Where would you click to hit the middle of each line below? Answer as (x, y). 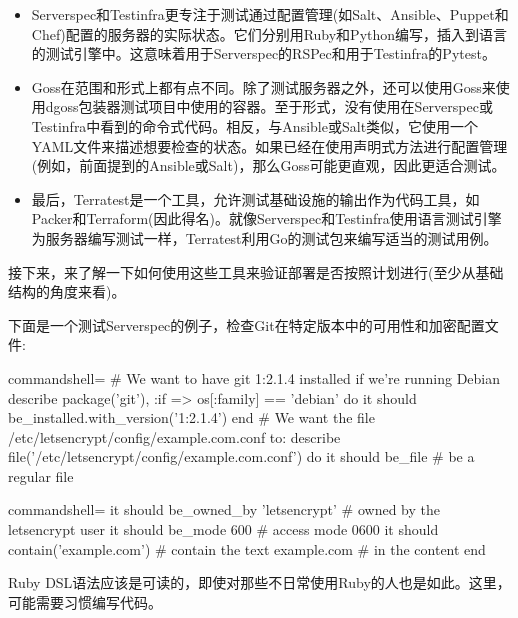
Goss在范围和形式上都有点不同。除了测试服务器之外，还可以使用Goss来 (263, 86)
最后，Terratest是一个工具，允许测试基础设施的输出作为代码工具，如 (255, 198)
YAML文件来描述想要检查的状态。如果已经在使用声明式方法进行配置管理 (269, 145)
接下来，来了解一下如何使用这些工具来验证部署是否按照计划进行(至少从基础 (256, 271)
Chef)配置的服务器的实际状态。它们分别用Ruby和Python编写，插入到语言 (269, 33)
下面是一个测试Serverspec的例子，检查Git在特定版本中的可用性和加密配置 (246, 324)
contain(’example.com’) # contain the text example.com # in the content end (247, 548)
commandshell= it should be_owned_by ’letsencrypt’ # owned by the (224, 509)
